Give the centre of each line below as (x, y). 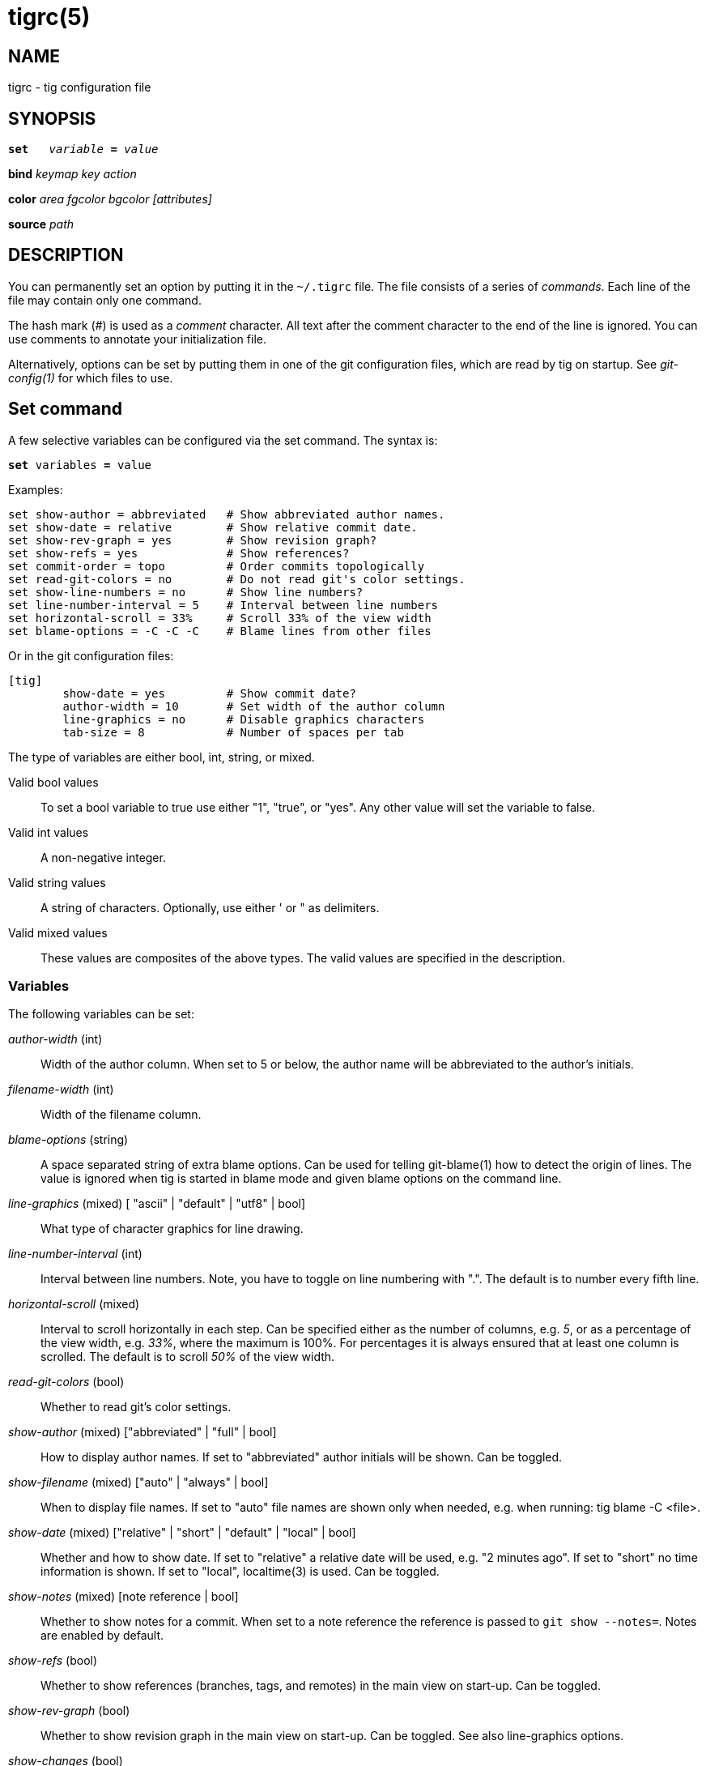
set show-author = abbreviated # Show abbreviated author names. (227, 514)
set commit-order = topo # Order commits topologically (217, 566)
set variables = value (80, 465)
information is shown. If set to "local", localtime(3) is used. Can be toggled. (240, 1572)
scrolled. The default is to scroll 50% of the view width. (188, 1357)
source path (41, 224)
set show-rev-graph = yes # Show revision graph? (193, 540)
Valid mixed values (58, 932)
